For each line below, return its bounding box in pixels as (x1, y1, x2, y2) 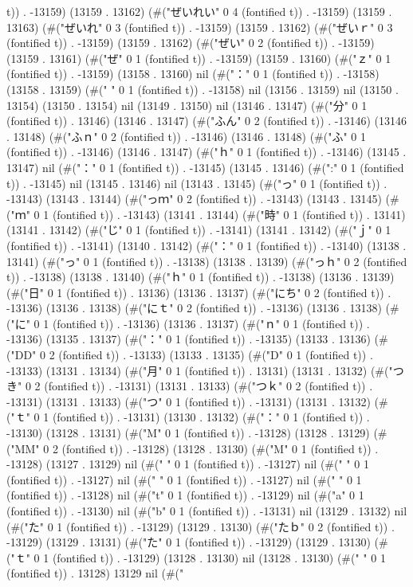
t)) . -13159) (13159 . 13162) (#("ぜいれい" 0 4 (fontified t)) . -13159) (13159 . (6, 3, 392, 19)
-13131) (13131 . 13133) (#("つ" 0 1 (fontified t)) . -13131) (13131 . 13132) (6, 393, 371, 409)
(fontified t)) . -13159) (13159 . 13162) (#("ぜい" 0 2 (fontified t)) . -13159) (6, 34, 375, 51)
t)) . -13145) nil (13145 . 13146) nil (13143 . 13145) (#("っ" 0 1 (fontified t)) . (6, 174, 387, 191)
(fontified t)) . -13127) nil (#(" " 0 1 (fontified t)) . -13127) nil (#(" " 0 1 (6, 471, 362, 487)
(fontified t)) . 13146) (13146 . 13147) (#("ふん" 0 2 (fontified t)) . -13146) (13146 (6, 112, 407, 129)
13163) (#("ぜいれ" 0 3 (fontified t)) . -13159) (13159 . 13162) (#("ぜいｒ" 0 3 (6, 18, 393, 35)
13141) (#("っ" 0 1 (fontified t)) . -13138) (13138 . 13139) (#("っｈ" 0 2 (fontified (6, 252, 407, 269)
